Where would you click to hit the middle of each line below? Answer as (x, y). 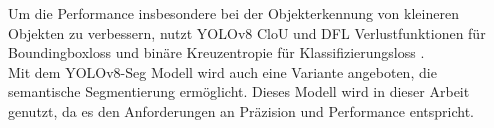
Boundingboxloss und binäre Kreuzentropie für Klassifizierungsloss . (216, 52)
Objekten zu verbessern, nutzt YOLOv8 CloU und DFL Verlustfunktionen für (247, 32)
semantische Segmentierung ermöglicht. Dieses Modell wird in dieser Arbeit (239, 91)
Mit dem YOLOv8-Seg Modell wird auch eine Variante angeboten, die (222, 71)
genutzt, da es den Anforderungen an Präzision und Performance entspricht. (241, 110)
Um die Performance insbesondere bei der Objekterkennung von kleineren (233, 13)
